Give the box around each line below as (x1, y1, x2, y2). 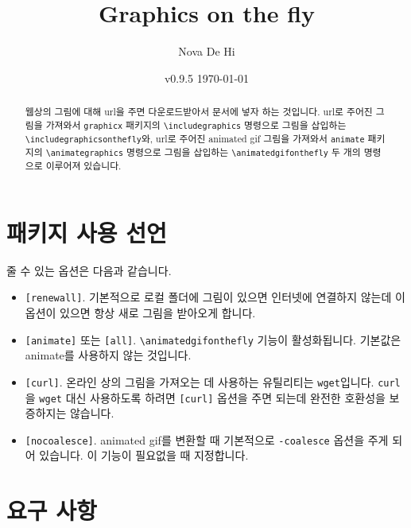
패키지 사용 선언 (6, 215, 167, 248)
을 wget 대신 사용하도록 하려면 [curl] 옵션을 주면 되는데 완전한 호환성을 (25, 389, 386, 406)
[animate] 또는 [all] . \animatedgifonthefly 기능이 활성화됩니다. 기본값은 (25, 331, 401, 347)
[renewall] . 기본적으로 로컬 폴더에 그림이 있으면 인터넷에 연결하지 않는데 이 (25, 289, 405, 305)
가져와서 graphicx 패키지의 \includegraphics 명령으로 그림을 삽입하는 (45, 118, 347, 131)
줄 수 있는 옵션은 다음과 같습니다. (6, 262, 172, 278)
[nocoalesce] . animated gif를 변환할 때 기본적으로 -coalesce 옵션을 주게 (25, 431, 389, 448)
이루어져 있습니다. (45, 159, 122, 173)
